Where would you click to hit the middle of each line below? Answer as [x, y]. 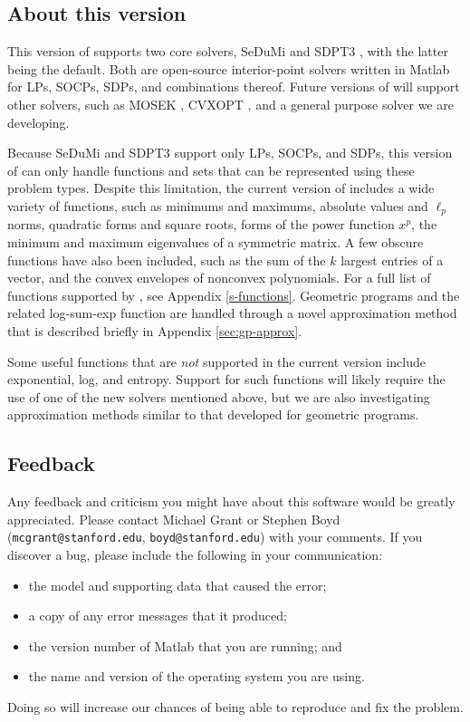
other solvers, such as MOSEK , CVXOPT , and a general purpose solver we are [231, 104]
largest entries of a [392, 260]
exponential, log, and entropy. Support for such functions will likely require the [226, 379]
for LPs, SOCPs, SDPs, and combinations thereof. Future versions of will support [234, 87]
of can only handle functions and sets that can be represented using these [211, 170]
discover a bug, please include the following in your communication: [195, 554]
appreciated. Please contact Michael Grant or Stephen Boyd [174, 519]
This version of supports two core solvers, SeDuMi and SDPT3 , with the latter [228, 51]
